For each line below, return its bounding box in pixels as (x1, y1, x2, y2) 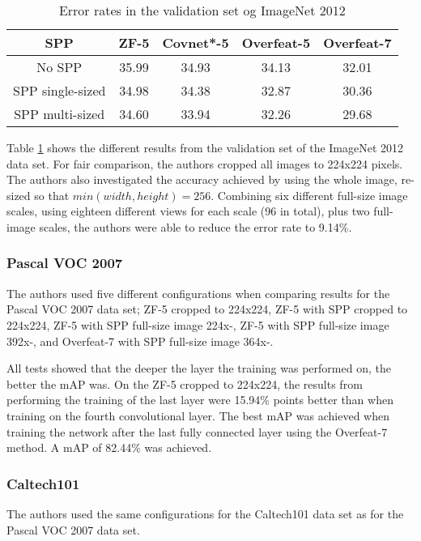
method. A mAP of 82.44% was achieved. (6, 439, 212, 456)
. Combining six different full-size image (210, 186, 408, 203)
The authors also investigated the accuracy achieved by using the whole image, (6, 171, 398, 188)
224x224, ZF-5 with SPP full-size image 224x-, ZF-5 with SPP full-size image (6, 316, 389, 333)
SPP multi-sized (14, 104, 105, 123)
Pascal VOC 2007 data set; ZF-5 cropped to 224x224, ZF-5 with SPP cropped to (6, 300, 408, 317)
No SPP (36, 58, 83, 76)
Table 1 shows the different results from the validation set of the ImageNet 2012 (6, 139, 404, 155)
